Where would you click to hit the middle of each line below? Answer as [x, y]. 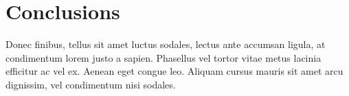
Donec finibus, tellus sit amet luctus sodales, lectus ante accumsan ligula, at [166, 44]
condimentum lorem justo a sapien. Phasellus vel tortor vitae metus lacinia [164, 57]
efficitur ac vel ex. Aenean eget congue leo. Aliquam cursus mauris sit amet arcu [174, 71]
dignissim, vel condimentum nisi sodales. [91, 84]
